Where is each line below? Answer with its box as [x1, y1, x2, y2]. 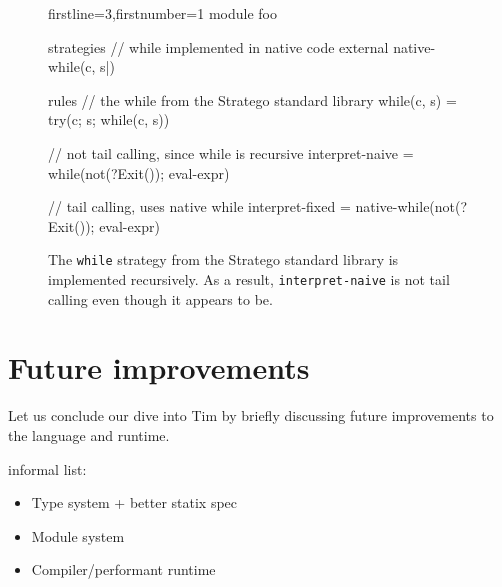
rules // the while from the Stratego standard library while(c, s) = [48, 89, 457, 110]
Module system [31, 525, 125, 546]
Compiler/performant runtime [31, 559, 216, 580]
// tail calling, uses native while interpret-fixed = [48, 196, 351, 217]
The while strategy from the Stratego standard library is [48, 249, 399, 270]
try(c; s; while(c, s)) [48, 109, 170, 130]
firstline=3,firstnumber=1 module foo [48, 3, 277, 23]
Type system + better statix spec [31, 492, 238, 513]
